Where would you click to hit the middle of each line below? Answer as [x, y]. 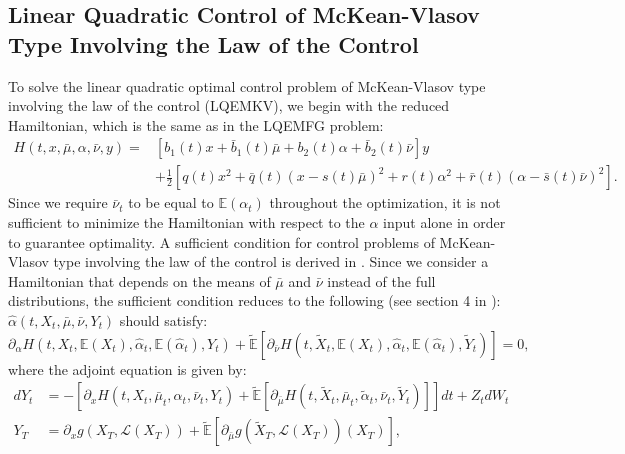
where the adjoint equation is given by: [127, 368]
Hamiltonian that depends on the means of [139, 280]
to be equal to [171, 202]
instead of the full [381, 280]
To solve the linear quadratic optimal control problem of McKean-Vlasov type [247, 85]
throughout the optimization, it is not [385, 202]
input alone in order [444, 222]
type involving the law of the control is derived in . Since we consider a [271, 261]
